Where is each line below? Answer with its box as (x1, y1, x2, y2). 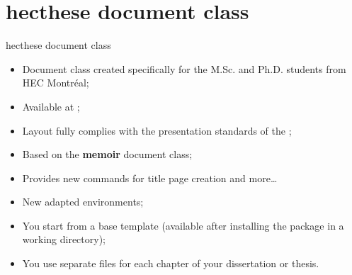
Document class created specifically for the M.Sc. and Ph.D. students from (22, 61, 346, 76)
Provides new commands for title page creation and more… (22, 170, 278, 185)
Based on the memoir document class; (22, 147, 193, 162)
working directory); (22, 232, 106, 247)
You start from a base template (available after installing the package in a (22, 218, 344, 232)
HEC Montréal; (22, 75, 89, 90)
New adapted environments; (22, 194, 144, 209)
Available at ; (22, 99, 80, 113)
